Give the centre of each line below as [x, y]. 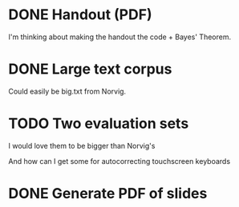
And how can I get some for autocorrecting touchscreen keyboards [119, 161]
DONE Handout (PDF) [80, 15]
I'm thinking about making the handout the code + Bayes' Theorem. [119, 37]
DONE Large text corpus [90, 69]
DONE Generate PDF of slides [108, 193]
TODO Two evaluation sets [99, 123]
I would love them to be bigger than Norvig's [82, 145]
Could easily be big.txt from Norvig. [67, 91]
